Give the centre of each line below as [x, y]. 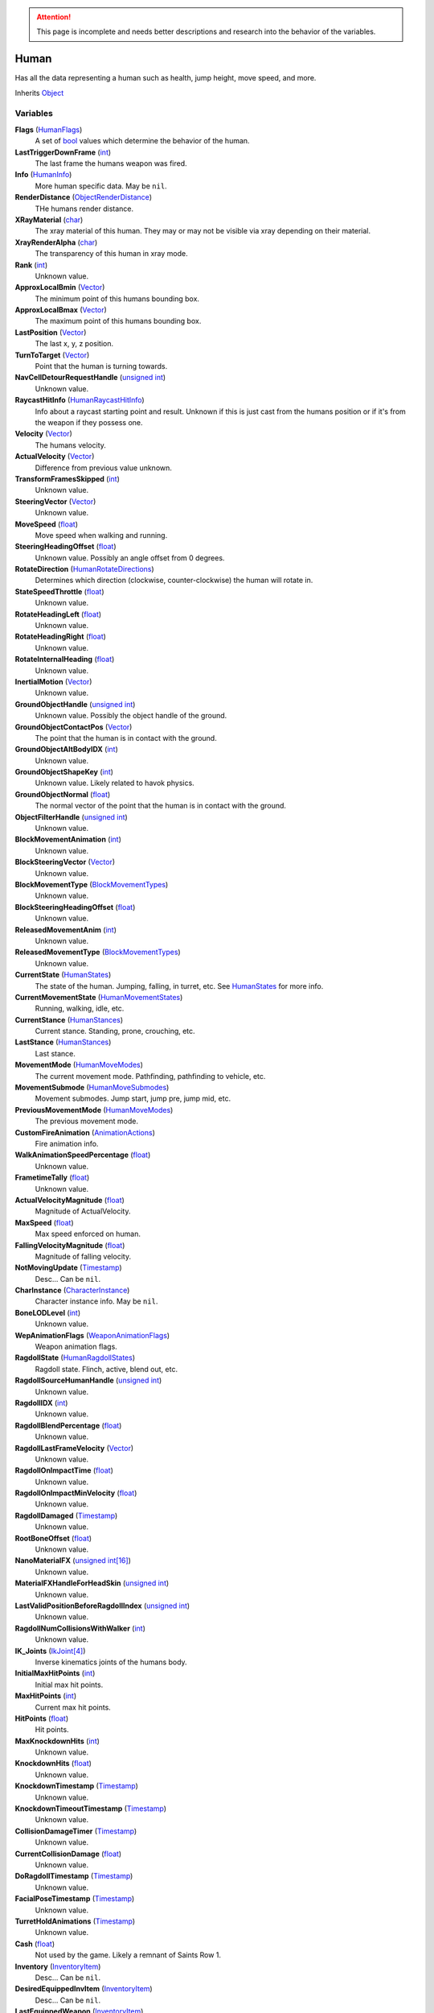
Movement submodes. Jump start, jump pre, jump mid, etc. [133, 1098]
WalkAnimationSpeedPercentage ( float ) [83, 1155]
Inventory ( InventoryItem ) [58, 1966]
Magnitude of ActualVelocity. [83, 1211]
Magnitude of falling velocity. [83, 1256]
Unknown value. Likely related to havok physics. [115, 783]
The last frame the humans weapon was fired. [111, 163]
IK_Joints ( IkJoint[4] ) [50, 1651]
